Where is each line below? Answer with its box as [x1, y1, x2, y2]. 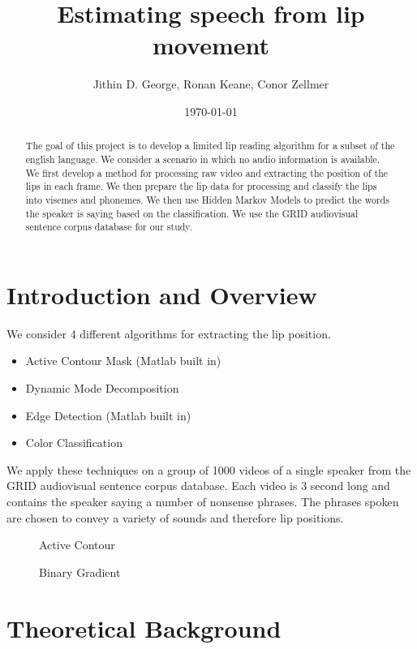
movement [153, 28, 269, 62]
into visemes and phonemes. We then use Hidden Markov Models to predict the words [25, 192, 389, 206]
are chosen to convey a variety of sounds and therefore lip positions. [6, 509, 344, 526]
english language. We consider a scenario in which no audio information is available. [25, 152, 380, 165]
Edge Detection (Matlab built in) [25, 406, 191, 423]
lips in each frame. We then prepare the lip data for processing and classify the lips [25, 179, 377, 193]
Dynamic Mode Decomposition [25, 380, 179, 397]
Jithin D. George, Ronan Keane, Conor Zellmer [92, 75, 329, 92]
